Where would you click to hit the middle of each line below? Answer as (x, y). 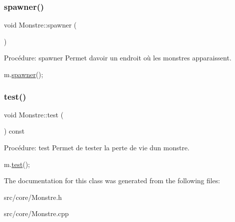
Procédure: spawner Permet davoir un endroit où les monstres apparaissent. (118, 58)
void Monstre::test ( (34, 114)
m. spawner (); (24, 74)
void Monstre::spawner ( (40, 25)
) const (14, 131)
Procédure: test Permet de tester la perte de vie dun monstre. (97, 147)
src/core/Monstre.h (33, 197)
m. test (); (17, 164)
